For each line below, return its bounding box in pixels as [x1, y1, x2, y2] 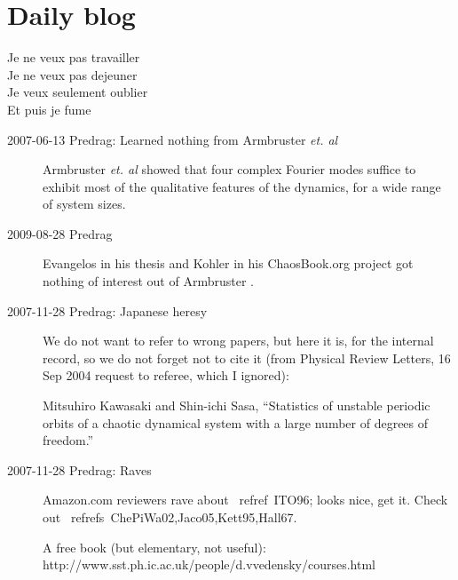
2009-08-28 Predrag [7, 224, 113, 242]
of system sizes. [43, 195, 126, 213]
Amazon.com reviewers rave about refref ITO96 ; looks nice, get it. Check [43, 490, 448, 509]
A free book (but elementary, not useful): [43, 537, 266, 556]
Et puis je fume [7, 99, 91, 118]
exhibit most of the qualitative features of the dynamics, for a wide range [43, 177, 441, 195]
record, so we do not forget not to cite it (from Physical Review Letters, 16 [43, 348, 451, 367]
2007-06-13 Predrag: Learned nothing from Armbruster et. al [7, 130, 338, 148]
